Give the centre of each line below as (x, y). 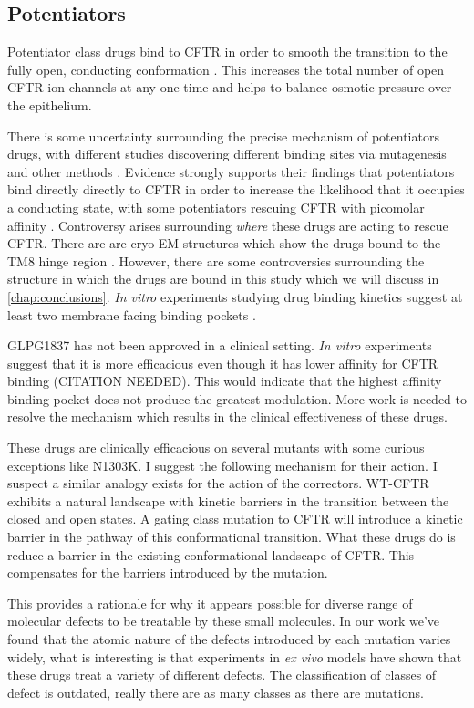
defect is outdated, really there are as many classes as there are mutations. (216, 692)
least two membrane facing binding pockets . (132, 314)
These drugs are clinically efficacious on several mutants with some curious (216, 448)
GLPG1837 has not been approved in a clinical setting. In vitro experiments (220, 345)
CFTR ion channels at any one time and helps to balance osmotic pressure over (230, 87)
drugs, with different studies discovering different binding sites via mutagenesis (227, 154)
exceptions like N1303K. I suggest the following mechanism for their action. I (222, 465)
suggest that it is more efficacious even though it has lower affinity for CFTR (223, 363)
